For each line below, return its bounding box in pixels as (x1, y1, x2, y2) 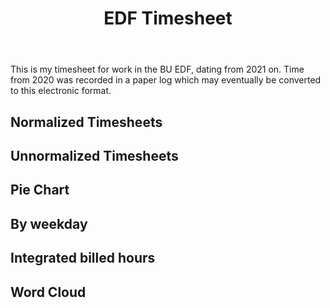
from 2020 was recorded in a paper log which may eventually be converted (10, 74, 322, 86)
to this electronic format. (10, 85, 112, 97)
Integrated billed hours (10, 250, 156, 267)
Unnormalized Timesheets (10, 147, 179, 164)
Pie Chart (10, 182, 70, 199)
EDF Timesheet (103, 7, 233, 30)
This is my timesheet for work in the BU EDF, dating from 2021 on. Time (10, 63, 305, 76)
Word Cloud (10, 283, 87, 301)
